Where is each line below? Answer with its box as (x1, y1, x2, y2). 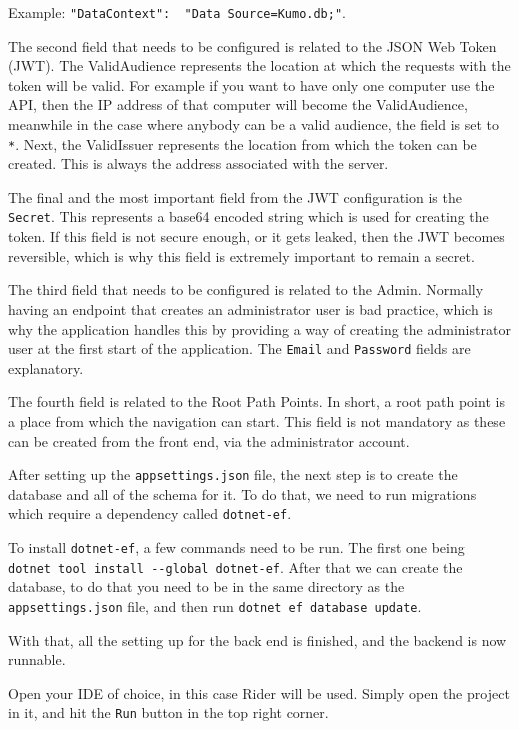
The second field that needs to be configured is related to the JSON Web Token (8, 35, 497, 56)
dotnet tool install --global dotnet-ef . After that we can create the (8, 556, 463, 577)
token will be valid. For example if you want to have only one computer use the (8, 74, 495, 95)
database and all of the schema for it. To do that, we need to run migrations (8, 483, 477, 504)
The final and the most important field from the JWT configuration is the (8, 186, 462, 207)
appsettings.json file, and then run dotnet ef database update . (8, 595, 422, 616)
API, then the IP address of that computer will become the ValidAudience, (8, 94, 468, 115)
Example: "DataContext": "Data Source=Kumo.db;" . (8, 2, 346, 22)
